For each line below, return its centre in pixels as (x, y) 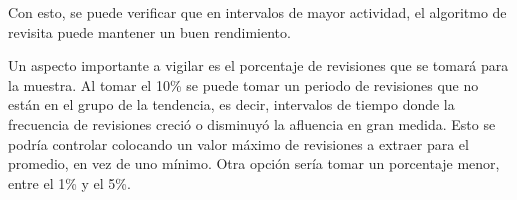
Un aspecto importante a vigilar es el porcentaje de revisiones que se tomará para (258, 65)
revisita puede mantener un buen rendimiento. (149, 31)
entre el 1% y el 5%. (69, 182)
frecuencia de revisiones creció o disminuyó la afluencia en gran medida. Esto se (252, 123)
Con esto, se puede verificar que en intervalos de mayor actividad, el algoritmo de (257, 12)
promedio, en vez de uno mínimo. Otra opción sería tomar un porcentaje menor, (254, 163)
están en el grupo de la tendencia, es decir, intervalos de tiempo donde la (231, 104)
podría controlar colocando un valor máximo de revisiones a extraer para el (238, 143)
